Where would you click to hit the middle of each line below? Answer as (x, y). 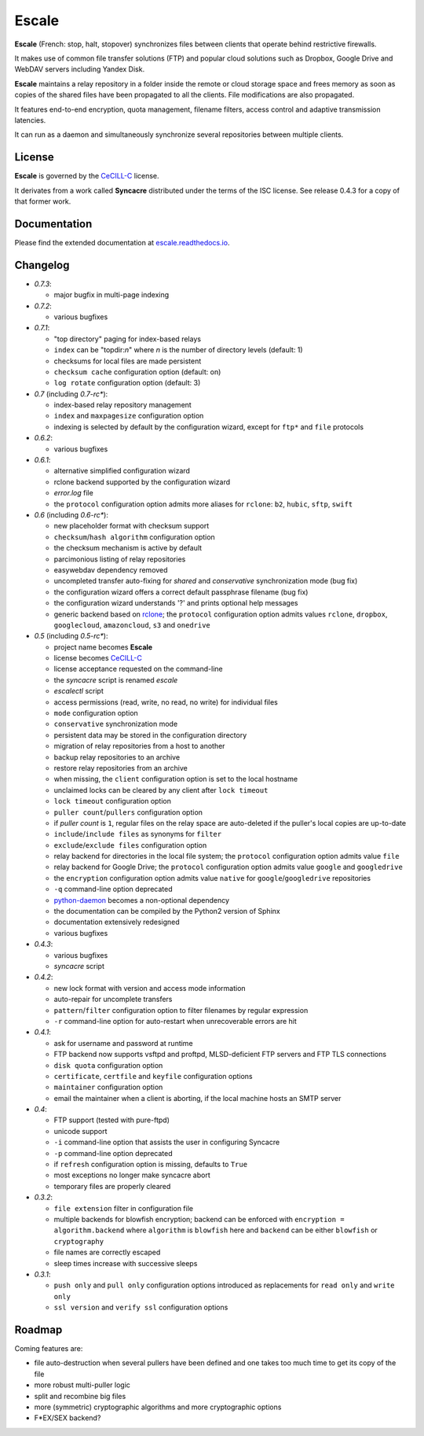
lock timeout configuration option (113, 801)
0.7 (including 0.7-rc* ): (71, 394)
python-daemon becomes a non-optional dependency (141, 900)
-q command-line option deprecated (113, 889)
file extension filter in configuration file (124, 1208)
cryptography (79, 1241)
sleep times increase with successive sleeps (126, 1263)
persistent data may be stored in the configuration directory (150, 735)
